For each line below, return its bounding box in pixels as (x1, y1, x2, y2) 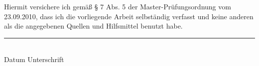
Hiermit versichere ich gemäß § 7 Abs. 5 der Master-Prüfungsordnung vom (4, 1, 231, 11)
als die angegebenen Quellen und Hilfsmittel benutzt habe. (4, 21, 183, 31)
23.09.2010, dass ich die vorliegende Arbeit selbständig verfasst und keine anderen (4, 11, 254, 21)
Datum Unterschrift (4, 54, 64, 65)
